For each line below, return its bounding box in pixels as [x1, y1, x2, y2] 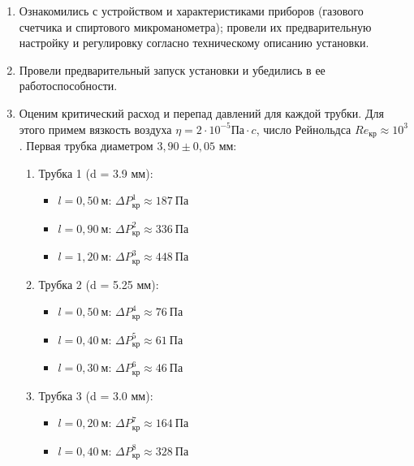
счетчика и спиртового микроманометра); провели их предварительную [19, 18, 372, 35]
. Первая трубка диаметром [19, 137, 153, 154]
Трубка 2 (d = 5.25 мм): [38, 275, 159, 292]
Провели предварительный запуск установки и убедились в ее [19, 61, 326, 78]
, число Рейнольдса [256, 120, 351, 137]
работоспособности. [19, 77, 118, 94]
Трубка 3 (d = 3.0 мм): [38, 386, 153, 403]
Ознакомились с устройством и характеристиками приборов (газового [19, 2, 364, 19]
